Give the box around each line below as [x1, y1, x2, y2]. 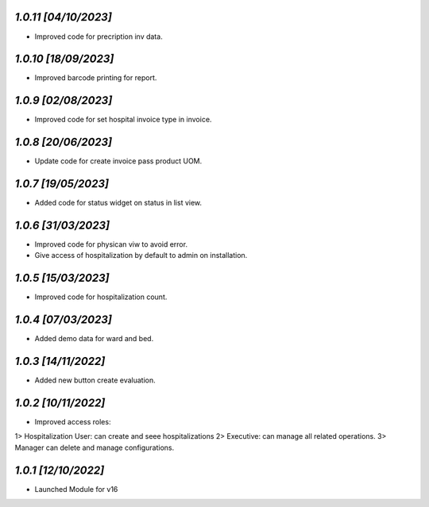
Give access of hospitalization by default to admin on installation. [34, 251, 248, 260]
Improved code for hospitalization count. [34, 292, 168, 302]
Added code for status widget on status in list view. [34, 198, 203, 208]
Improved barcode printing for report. [34, 73, 157, 83]
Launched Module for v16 [34, 484, 118, 494]
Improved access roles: [34, 417, 111, 427]
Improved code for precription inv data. [34, 32, 163, 41]
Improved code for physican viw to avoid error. [34, 240, 188, 249]
